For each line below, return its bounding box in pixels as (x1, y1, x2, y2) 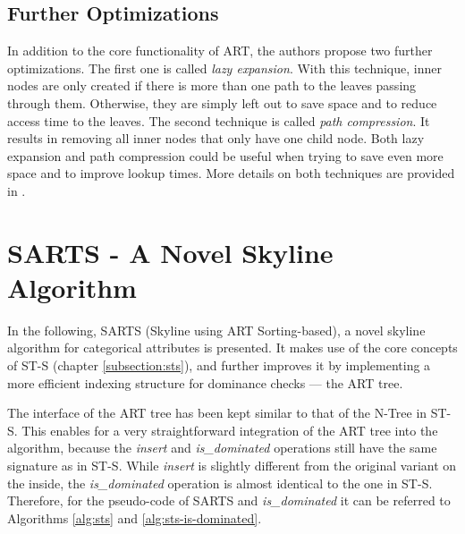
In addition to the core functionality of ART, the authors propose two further (7, 41, 433, 60)
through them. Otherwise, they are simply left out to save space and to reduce (7, 93, 437, 112)
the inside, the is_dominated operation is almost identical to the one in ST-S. (7, 473, 433, 492)
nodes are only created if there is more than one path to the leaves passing (7, 76, 417, 95)
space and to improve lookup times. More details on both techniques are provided (7, 164, 455, 182)
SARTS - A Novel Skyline (7, 233, 334, 270)
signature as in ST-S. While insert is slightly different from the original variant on (7, 456, 457, 475)
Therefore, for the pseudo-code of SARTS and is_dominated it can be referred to (7, 491, 451, 510)
